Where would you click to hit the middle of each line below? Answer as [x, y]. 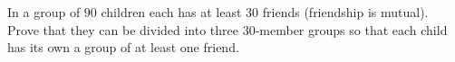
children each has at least [171, 12]
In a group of [44, 12]
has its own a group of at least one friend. [123, 47]
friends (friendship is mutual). [345, 12]
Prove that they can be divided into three [123, 29]
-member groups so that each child [351, 29]
